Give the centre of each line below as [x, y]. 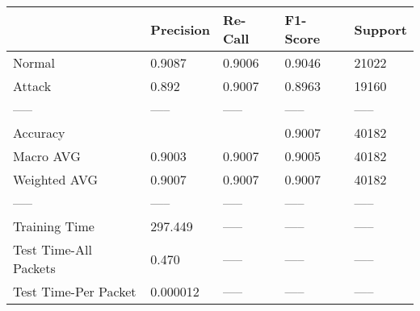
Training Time [54, 226]
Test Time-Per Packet [75, 291]
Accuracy [39, 133]
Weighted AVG [56, 179]
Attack [32, 86]
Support [380, 29]
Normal [34, 62]
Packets [34, 268]
